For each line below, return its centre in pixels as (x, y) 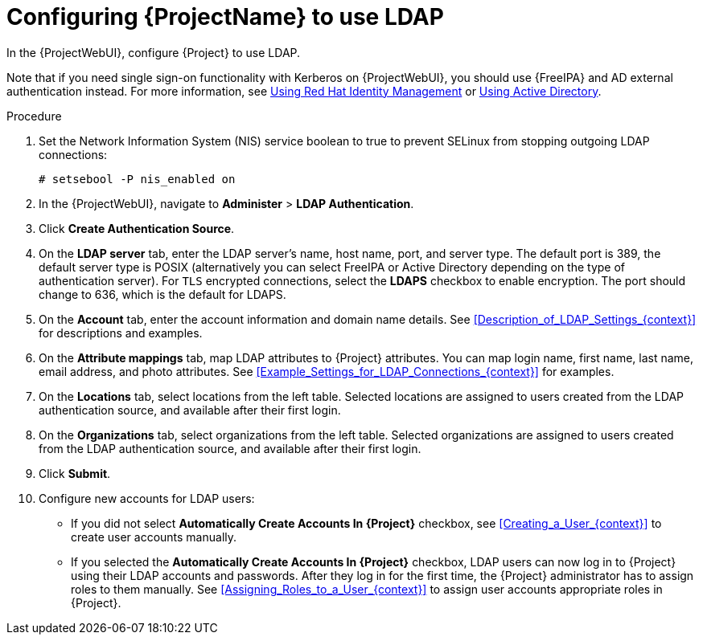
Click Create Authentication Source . (137, 228)
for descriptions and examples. (121, 333)
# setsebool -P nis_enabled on (137, 179)
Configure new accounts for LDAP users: (147, 498)
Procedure (34, 116)
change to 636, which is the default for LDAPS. (162, 294)
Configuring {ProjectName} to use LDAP (225, 17)
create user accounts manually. (154, 537)
